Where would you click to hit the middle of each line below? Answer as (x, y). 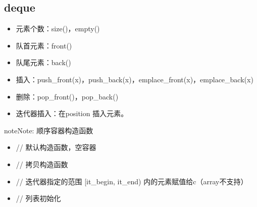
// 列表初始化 (38, 198)
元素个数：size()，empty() (58, 29)
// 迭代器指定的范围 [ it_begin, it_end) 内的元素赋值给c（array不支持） (132, 181)
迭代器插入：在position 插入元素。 (72, 113)
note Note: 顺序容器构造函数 (49, 130)
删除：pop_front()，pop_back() (67, 96)
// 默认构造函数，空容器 (56, 147)
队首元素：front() (44, 45)
